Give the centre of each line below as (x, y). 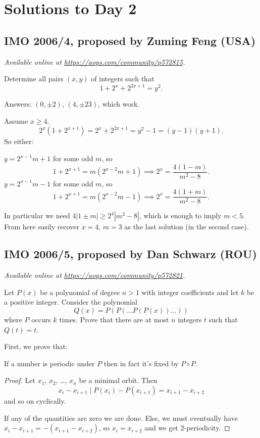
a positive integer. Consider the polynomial (71, 302)
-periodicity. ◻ (207, 428)
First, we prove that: (36, 346)
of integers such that (123, 79)
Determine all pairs (34, 79)
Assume (16, 120)
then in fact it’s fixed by (141, 363)
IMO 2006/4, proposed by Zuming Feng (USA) (130, 40)
